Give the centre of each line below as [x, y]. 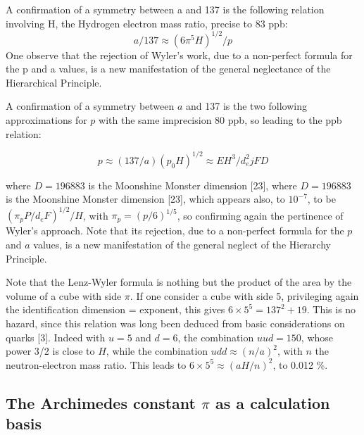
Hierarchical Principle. [54, 82]
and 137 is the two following [246, 106]
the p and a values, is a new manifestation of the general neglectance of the [168, 69]
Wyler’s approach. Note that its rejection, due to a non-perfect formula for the [175, 231]
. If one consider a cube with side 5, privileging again [244, 295]
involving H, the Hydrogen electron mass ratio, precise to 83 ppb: [147, 23]
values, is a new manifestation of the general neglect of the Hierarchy [182, 245]
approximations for [46, 120]
